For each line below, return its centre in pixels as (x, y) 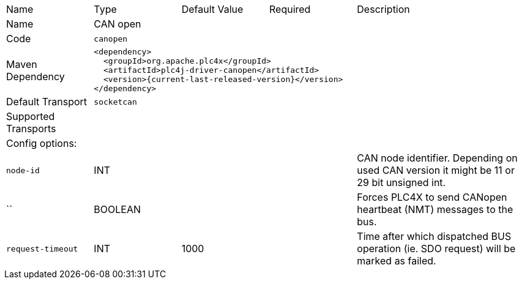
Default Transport (47, 102)
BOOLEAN (117, 209)
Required (290, 9)
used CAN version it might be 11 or (436, 170)
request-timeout (42, 248)
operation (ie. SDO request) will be (436, 248)
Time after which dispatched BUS (434, 236)
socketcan (115, 102)
